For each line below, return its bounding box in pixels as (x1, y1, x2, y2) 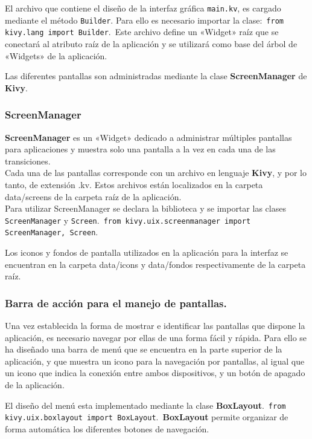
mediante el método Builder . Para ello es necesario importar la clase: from (5, 13, 284, 26)
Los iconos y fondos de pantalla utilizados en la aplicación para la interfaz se (5, 246, 288, 259)
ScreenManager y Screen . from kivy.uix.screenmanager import (5, 213, 251, 226)
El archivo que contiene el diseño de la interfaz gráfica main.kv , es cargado (5, 2, 281, 14)
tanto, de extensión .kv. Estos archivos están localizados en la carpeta (5, 178, 263, 190)
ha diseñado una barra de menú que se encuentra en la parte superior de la (5, 343, 282, 356)
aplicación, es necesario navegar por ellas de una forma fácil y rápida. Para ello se (5, 331, 307, 343)
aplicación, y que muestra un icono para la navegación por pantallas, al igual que (5, 354, 305, 367)
